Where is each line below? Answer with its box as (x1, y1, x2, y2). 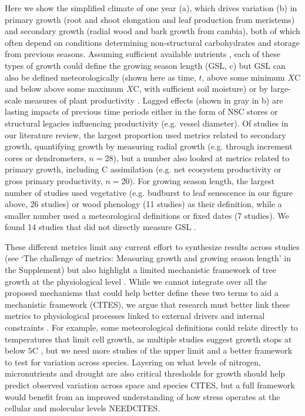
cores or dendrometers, (5, 151, 86, 164)
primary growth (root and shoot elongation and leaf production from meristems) (5, 13, 295, 25)
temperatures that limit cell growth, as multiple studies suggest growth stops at (5, 332, 292, 345)
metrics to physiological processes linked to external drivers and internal (5, 309, 265, 322)
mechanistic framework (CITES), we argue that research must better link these (5, 298, 290, 310)
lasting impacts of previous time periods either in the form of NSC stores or (5, 105, 278, 118)
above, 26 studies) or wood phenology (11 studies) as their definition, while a (5, 198, 282, 210)
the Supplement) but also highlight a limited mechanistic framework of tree (5, 264, 276, 276)
